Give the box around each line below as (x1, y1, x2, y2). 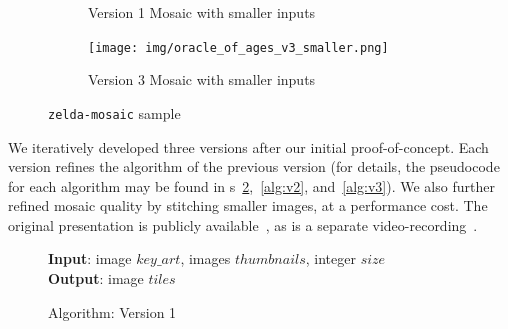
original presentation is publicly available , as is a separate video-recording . (8, 214, 478, 235)
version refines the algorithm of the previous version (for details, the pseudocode (8, 156, 500, 177)
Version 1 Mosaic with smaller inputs (88, 2, 316, 22)
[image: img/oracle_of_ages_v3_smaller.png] (88, 40, 389, 55)
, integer (305, 248, 356, 269)
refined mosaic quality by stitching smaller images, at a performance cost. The (8, 195, 488, 216)
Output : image (48, 268, 144, 289)
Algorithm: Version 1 (48, 301, 177, 322)
